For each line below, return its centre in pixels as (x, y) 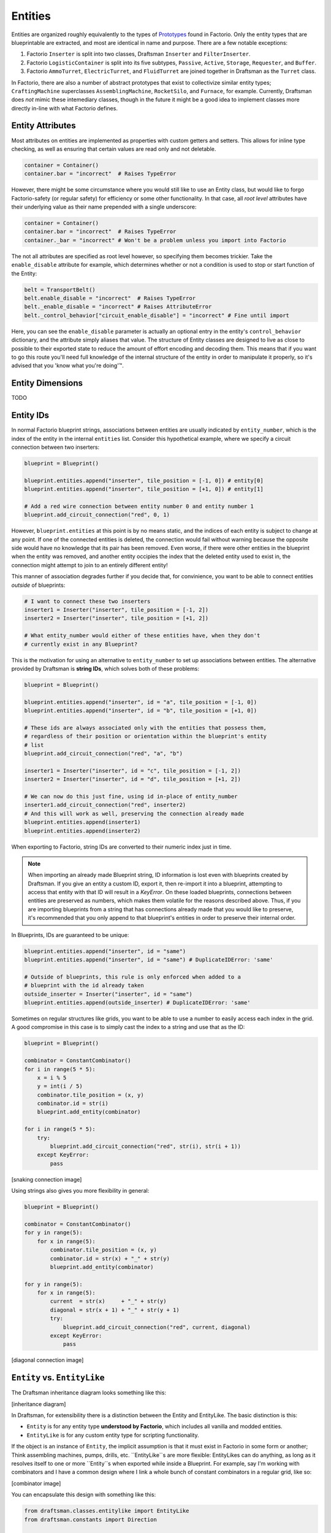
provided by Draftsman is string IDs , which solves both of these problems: (105, 668)
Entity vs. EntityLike (58, 1378)
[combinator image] (36, 1483)
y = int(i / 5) (60, 1086)
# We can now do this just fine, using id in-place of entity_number (131, 796)
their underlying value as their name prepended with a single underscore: (104, 207)
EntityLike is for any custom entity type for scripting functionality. (113, 1435)
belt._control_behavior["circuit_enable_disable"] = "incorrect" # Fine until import (157, 315)
